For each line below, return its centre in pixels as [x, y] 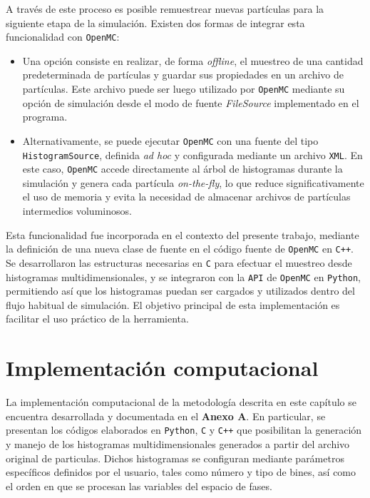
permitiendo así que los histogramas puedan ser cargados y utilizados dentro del [180, 291]
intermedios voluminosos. [77, 211]
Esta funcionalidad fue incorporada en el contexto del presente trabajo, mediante [183, 234]
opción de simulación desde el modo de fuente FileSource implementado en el [191, 102]
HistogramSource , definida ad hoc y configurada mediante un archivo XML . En [192, 154]
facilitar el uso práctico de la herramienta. [97, 319]
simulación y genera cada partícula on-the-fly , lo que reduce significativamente [193, 182]
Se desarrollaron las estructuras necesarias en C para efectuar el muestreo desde [179, 262]
